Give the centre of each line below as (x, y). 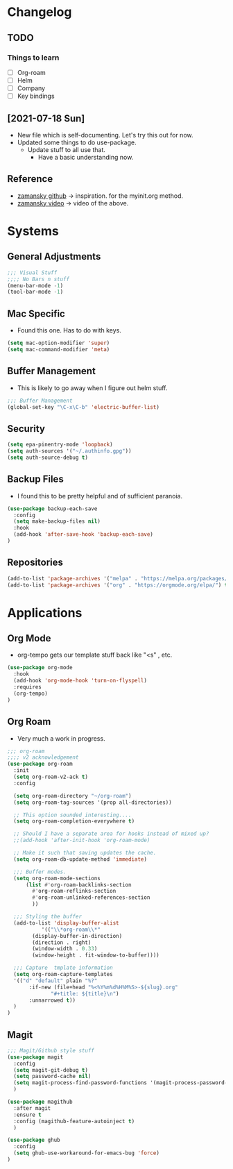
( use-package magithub (40, 1102)
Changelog (40, 12)
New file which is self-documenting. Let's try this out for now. (105, 135)
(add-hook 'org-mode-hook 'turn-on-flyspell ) (80, 681)
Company (31, 88)
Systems (33, 231)
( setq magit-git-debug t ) (51, 1070)
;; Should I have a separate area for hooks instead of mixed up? (111, 834)
